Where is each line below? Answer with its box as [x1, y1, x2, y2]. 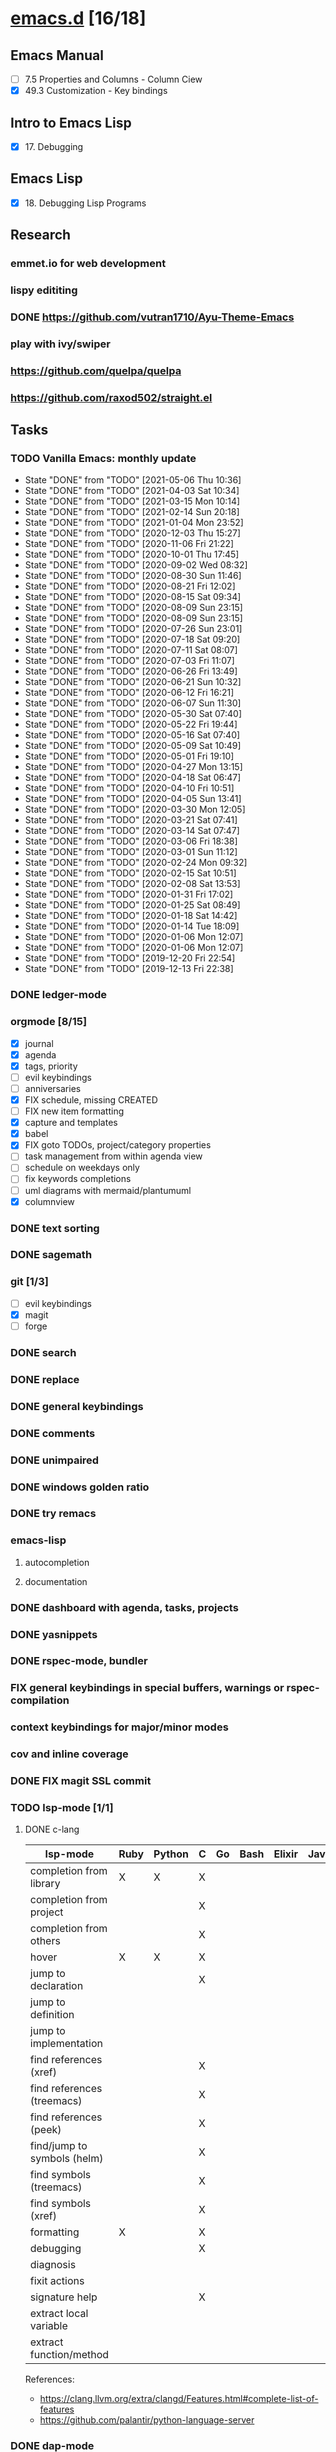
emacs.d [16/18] [10, 7, 147, 30]
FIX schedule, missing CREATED [24, 1094, 158, 1106]
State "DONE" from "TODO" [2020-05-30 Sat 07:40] [24, 708, 243, 720]
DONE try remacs [10, 1507, 97, 1521]
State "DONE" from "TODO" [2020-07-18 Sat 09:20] [24, 633, 241, 646]
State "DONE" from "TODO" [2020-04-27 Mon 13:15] [24, 761, 243, 773]
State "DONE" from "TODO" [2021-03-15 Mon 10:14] [24, 495, 241, 507]
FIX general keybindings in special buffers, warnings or [10, 1681, 285, 1695]
